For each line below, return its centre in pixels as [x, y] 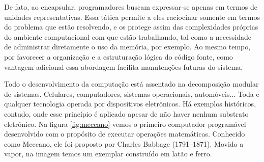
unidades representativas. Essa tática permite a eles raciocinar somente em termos [132, 17]
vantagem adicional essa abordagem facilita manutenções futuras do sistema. [124, 66]
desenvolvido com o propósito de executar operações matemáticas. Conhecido [125, 134]
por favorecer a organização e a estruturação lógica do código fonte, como [119, 56]
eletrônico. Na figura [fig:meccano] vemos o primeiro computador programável [125, 124]
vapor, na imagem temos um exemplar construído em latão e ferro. [108, 154]
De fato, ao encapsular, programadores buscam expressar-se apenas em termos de [131, 7]
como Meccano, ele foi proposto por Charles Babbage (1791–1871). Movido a [124, 143]
